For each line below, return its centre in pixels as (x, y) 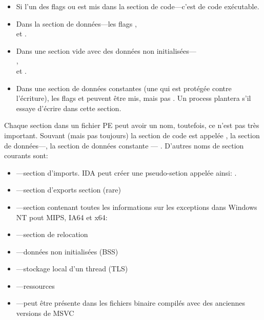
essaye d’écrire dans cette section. (69, 108)
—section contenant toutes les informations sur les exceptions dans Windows (137, 207)
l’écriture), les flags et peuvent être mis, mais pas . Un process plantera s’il (134, 98)
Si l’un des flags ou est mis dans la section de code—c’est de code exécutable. (138, 6)
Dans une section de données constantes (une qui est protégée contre (124, 88)
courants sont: (26, 155)
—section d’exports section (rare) (68, 190)
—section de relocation (52, 234)
